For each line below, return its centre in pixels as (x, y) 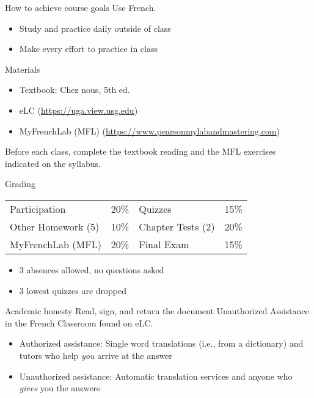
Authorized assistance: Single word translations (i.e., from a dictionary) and (161, 343)
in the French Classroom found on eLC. (79, 322)
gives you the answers (60, 388)
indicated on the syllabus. (53, 163)
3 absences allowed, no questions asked (92, 269)
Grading (20, 184)
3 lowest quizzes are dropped (73, 290)
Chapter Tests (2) (177, 226)
